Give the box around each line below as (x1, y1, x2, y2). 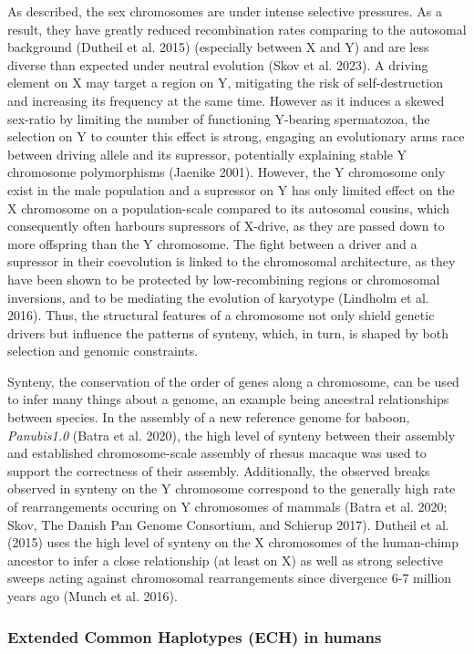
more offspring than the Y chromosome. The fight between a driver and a (7, 234, 417, 253)
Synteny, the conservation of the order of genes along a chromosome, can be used (7, 371, 459, 390)
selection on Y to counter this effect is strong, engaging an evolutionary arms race (7, 127, 465, 146)
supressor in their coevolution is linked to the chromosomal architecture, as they (7, 252, 456, 271)
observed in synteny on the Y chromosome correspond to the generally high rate (7, 479, 456, 498)
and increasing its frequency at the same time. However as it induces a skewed (7, 90, 445, 109)
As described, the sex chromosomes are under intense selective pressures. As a (7, 2, 442, 20)
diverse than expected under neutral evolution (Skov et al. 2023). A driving (7, 55, 428, 74)
